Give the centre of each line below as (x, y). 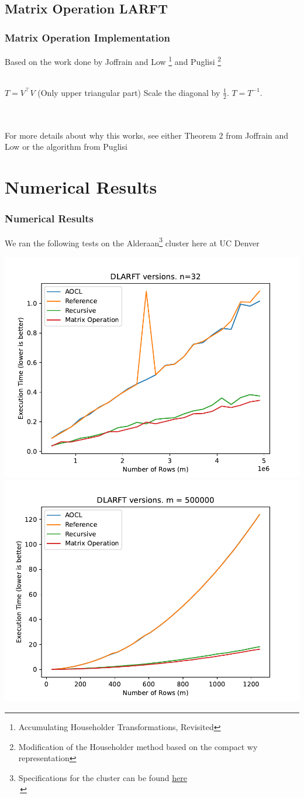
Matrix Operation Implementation (87, 37)
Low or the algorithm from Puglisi (66, 147)
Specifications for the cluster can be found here (103, 777)
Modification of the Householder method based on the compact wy (138, 746)
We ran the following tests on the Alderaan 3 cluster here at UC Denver (132, 242)
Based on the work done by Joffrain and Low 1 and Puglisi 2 (113, 61)
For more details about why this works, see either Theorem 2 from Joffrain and (147, 135)
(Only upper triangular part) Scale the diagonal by (129, 92)
